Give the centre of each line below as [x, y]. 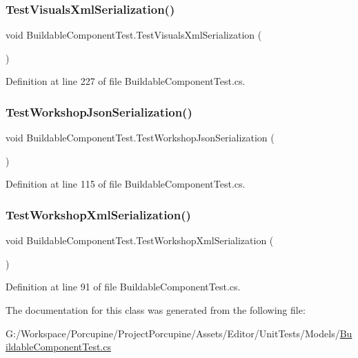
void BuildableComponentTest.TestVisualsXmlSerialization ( [134, 35]
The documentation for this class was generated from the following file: [156, 310]
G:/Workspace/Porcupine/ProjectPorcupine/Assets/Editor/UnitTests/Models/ [173, 333]
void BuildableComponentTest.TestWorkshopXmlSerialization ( [140, 240]
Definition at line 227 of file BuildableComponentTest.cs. [126, 81]
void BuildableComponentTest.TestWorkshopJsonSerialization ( [140, 138]
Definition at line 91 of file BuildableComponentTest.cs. [123, 287]
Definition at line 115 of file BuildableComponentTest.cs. [126, 184]
